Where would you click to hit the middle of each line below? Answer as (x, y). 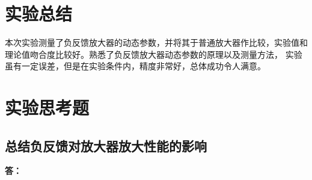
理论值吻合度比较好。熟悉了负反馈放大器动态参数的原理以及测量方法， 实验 (154, 54)
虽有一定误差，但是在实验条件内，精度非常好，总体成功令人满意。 (135, 66)
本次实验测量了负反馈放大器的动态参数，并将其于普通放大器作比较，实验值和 (156, 42)
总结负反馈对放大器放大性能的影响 (106, 145)
